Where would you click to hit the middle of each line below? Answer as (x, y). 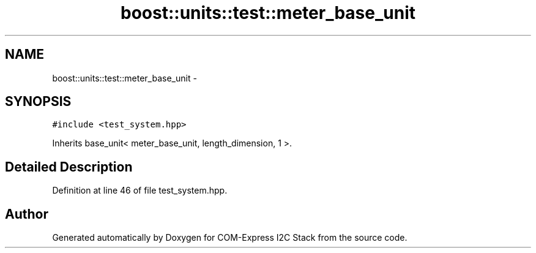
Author (27, 214)
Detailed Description (69, 167)
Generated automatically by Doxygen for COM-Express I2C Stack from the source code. (230, 238)
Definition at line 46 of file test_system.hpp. (140, 191)
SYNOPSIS (38, 102)
